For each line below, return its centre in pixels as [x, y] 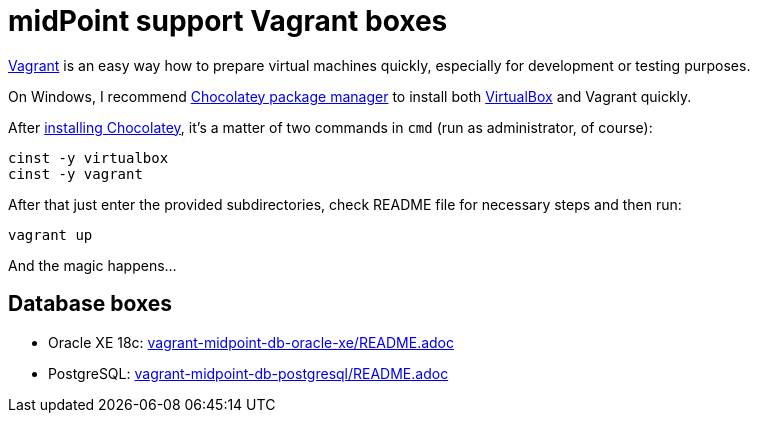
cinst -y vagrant [75, 173]
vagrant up [50, 234]
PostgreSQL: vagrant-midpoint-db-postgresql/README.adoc [248, 373]
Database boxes [90, 304]
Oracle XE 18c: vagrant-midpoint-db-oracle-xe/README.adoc [251, 342]
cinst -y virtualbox [88, 157]
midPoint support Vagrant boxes [228, 21]
